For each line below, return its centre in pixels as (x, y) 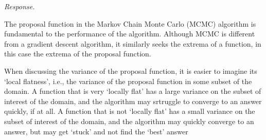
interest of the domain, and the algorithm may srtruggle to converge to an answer (133, 101)
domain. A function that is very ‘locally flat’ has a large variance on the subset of (133, 91)
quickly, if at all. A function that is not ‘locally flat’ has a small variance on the (130, 111)
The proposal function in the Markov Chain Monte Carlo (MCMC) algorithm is (130, 23)
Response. (20, 6)
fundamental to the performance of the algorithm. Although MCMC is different (130, 34)
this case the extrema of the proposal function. (78, 54)
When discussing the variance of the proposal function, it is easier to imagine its (131, 71)
